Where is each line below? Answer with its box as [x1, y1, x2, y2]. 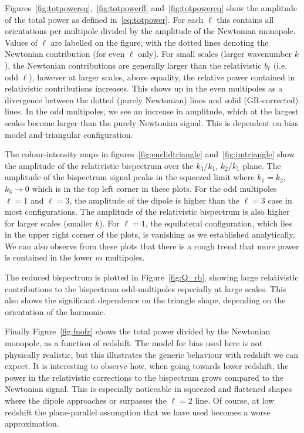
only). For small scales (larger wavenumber [138, 48, 292, 60]
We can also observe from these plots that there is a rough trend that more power [5, 239, 299, 252]
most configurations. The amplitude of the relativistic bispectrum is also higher [5, 205, 290, 218]
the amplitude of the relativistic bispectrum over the [5, 159, 194, 171]
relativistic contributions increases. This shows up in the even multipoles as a [5, 82, 283, 94]
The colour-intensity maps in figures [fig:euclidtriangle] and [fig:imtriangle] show [5, 148, 295, 160]
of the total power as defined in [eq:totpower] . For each [5, 13, 204, 25]
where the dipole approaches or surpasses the [5, 394, 167, 406]
